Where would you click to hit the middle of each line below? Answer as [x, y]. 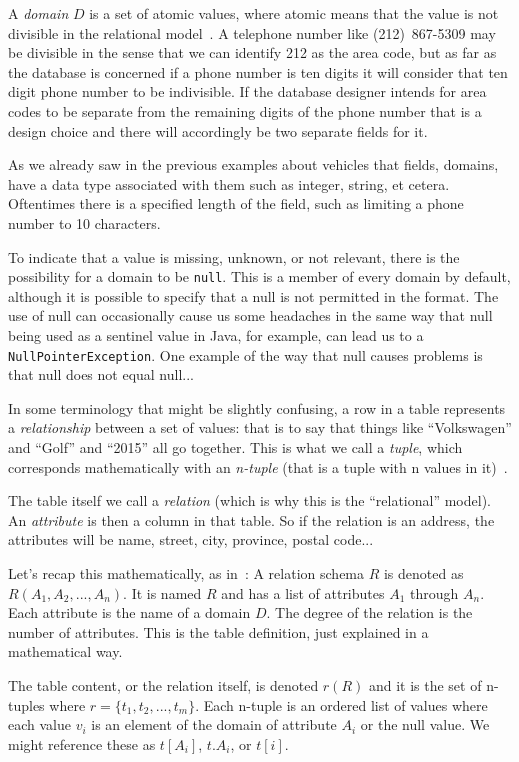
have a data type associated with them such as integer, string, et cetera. [229, 183]
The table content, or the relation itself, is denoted [163, 684]
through [434, 592]
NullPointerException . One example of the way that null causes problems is [245, 354]
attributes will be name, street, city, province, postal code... [191, 539]
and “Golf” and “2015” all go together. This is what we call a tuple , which [235, 447]
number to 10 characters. [84, 222]
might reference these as [82, 743]
